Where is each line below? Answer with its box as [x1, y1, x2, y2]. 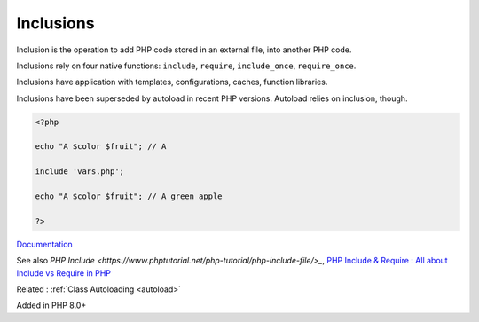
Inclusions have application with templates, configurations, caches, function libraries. [16, 76, 328, 88]
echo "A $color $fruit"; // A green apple [35, 192, 223, 201]
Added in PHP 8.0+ [16, 300, 87, 310]
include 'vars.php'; [35, 167, 124, 177]
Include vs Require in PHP [16, 267, 111, 279]
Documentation [16, 239, 73, 249]
